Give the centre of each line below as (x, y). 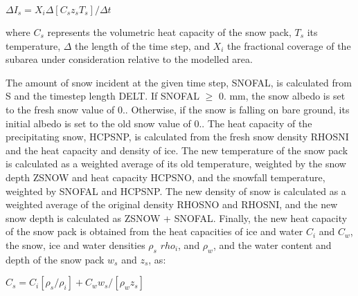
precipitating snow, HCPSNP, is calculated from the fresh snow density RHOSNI (177, 137)
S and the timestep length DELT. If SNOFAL (102, 96)
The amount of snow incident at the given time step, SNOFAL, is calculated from (179, 82)
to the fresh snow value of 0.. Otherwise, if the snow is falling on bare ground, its (178, 109)
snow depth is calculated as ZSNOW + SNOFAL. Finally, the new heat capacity (177, 218)
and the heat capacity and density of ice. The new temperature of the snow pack (177, 150)
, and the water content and (272, 244)
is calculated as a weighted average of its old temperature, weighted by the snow (176, 164)
